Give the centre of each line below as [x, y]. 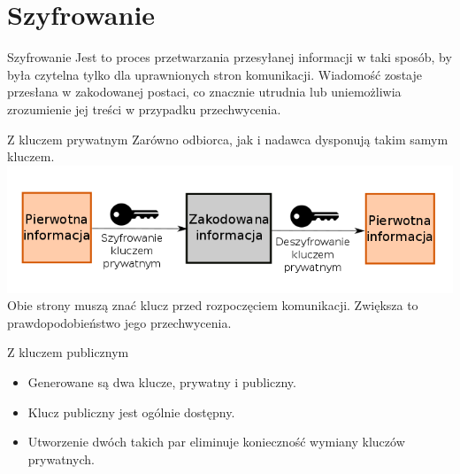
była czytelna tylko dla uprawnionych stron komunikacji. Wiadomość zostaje [215, 74]
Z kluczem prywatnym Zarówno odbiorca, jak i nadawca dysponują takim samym [228, 139]
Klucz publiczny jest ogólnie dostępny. [131, 412]
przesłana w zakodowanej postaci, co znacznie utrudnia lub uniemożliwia [204, 92]
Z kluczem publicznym [68, 352]
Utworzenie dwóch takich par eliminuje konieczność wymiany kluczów [216, 442]
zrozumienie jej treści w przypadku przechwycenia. [144, 109]
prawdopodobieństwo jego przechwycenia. [119, 322]
